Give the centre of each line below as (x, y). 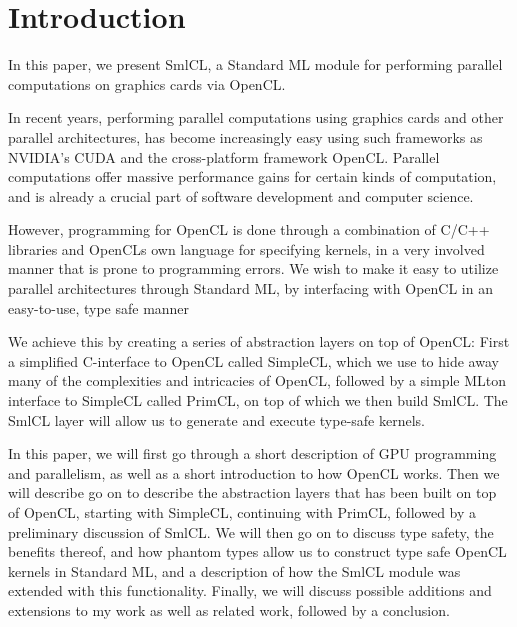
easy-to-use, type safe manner (99, 307)
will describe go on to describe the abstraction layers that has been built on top (252, 492)
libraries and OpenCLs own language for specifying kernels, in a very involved (246, 248)
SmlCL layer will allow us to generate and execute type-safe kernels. (216, 419)
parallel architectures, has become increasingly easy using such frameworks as (245, 136)
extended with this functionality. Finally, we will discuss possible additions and (250, 590)
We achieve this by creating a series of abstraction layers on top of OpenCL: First (259, 341)
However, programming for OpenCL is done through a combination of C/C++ (249, 229)
